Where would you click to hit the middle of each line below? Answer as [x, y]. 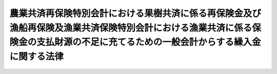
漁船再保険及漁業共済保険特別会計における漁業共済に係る [131, 28]
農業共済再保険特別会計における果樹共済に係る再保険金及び [135, 13]
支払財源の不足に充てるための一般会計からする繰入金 [149, 42]
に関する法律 [37, 57]
